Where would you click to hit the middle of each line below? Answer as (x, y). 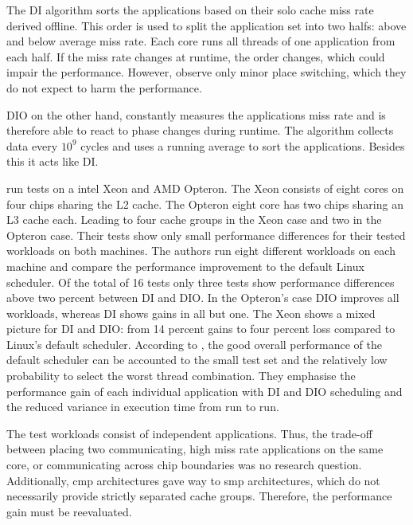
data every (32, 145)
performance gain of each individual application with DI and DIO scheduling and (205, 391)
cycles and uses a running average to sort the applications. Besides (243, 145)
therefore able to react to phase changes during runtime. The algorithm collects (200, 130)
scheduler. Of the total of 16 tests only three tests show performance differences (201, 282)
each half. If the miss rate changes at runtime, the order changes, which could (196, 56)
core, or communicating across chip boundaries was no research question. (184, 465)
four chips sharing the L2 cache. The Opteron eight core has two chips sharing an (205, 204)
